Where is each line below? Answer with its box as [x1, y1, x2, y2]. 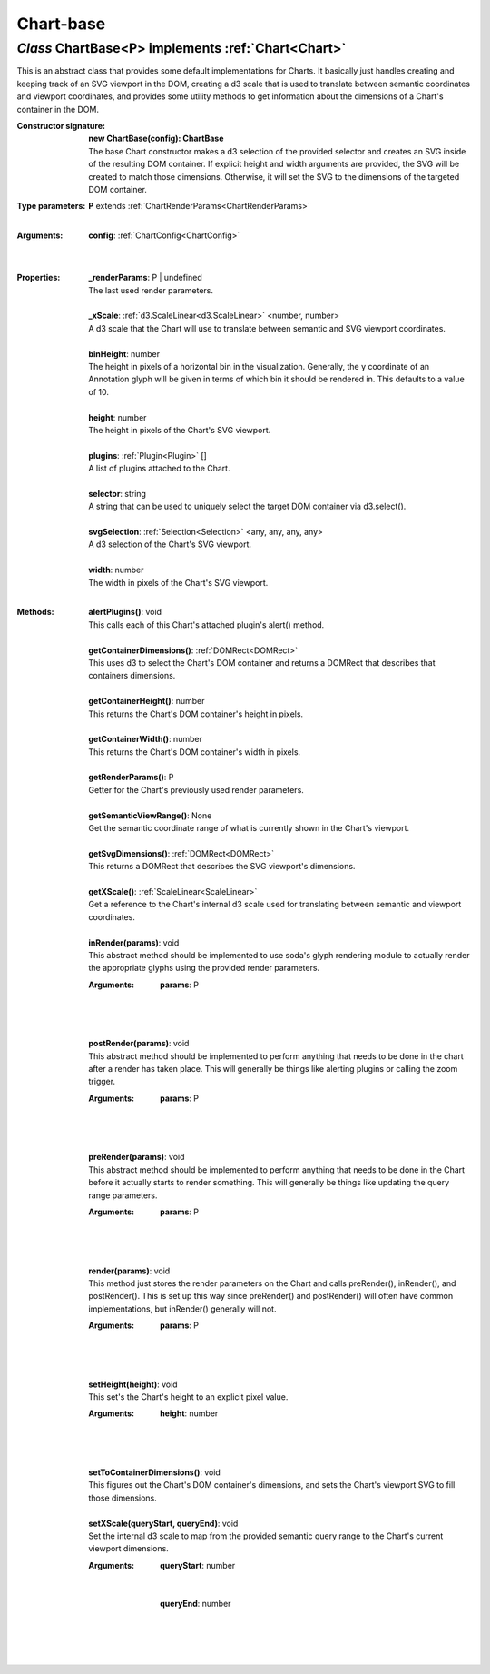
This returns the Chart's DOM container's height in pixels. [88, 708, 304, 719]
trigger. [88, 1076, 116, 1087]
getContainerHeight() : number [88, 696, 205, 707]
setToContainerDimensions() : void [88, 1467, 221, 1478]
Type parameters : [16, 201, 86, 212]
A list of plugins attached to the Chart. [88, 463, 230, 474]
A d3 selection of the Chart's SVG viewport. [88, 539, 252, 550]
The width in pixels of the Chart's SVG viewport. [88, 577, 269, 588]
